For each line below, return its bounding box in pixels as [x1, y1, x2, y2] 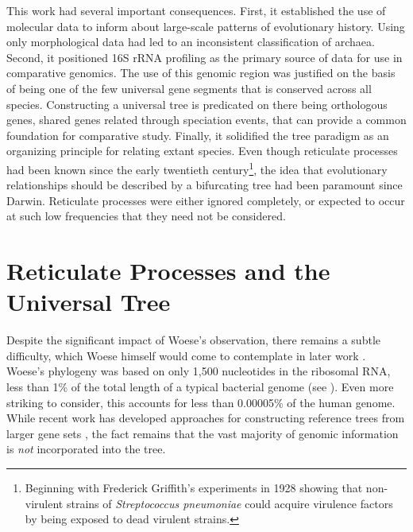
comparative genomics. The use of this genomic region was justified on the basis [6, 64, 396, 81]
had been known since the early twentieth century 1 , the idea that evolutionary [6, 158, 388, 177]
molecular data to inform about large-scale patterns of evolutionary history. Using [6, 17, 405, 34]
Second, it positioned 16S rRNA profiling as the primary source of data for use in [6, 49, 403, 65]
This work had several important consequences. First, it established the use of [6, 2, 386, 18]
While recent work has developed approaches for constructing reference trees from [6, 410, 405, 426]
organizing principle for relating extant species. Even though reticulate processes [6, 142, 398, 159]
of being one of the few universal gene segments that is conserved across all [6, 80, 372, 96]
